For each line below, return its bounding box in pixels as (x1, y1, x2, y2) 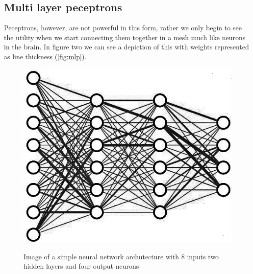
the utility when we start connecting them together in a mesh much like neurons (4, 32, 246, 42)
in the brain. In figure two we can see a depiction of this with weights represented (4, 42, 249, 52)
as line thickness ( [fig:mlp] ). (4, 51, 87, 61)
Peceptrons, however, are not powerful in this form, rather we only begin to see (4, 23, 242, 33)
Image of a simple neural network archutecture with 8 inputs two (24, 251, 219, 261)
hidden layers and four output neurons (24, 261, 139, 271)
